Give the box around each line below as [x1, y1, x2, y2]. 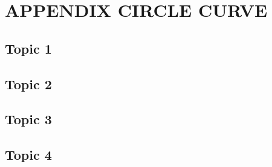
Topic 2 [5, 74, 52, 93]
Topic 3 [5, 110, 52, 128]
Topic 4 [5, 145, 52, 164]
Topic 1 [5, 39, 52, 57]
